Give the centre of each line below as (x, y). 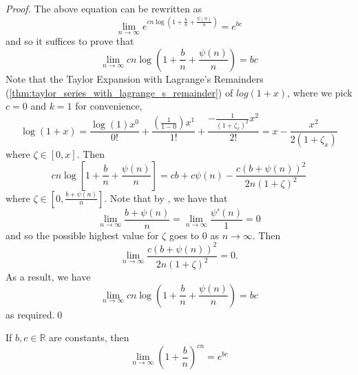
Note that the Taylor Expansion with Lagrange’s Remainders (135, 78)
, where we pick (320, 92)
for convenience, (109, 106)
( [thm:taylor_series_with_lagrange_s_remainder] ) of (119, 92)
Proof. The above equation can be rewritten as (104, 8)
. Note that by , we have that (166, 197)
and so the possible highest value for (82, 235)
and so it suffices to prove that (70, 41)
